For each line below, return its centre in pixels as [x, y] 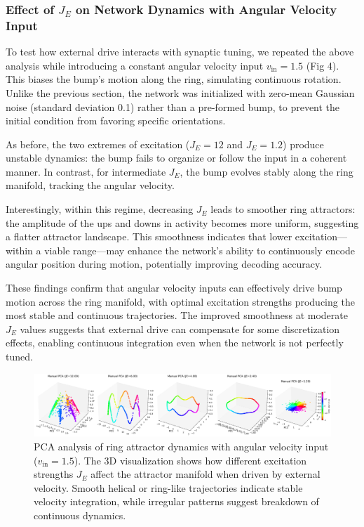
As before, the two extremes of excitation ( [98, 144]
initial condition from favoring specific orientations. [116, 121]
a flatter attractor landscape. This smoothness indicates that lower [149, 236]
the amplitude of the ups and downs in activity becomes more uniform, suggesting [182, 222]
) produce [303, 144]
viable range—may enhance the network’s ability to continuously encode [200, 250]
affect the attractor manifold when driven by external [205, 474]
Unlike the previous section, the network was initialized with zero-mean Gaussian [180, 92]
